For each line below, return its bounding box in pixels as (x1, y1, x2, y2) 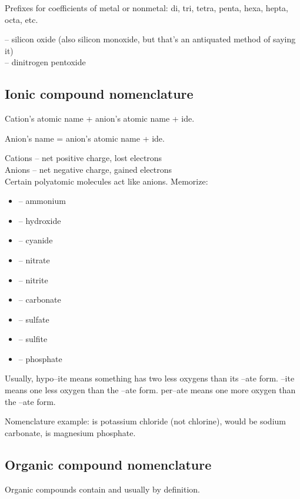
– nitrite (18, 273, 48, 286)
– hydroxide (18, 214, 61, 226)
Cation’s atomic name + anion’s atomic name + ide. (5, 112, 195, 125)
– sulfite (18, 333, 48, 345)
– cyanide (18, 234, 53, 246)
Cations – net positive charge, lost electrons (5, 152, 162, 164)
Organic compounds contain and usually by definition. (5, 483, 200, 495)
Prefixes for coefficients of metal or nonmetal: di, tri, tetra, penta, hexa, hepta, (5, 2, 288, 14)
